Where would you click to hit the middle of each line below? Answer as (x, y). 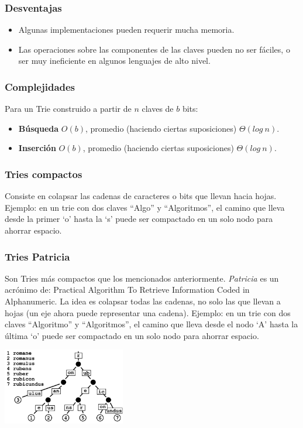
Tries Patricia (37, 256)
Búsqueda (39, 128)
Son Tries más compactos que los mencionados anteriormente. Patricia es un (142, 278)
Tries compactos (44, 174)
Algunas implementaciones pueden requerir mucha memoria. (126, 30)
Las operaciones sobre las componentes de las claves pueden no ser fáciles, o (154, 49)
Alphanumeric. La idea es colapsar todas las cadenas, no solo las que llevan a (143, 301)
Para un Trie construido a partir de (68, 109)
